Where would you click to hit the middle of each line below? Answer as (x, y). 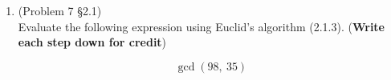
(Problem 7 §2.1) (60, 10)
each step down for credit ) (92, 42)
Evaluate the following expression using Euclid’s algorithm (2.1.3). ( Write (201, 26)
